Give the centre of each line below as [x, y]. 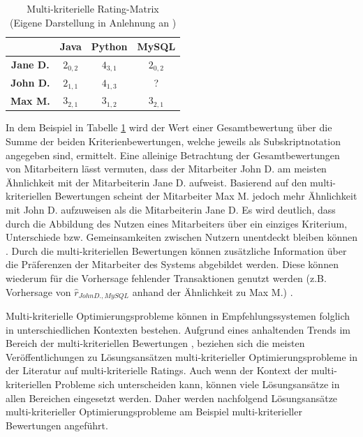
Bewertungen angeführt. [57, 425]
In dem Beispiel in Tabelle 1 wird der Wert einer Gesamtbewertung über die [169, 127]
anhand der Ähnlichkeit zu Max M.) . [213, 291]
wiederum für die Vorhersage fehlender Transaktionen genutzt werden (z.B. [166, 277]
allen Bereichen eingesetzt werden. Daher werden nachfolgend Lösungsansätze [172, 398]
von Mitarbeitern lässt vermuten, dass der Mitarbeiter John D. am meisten [166, 169]
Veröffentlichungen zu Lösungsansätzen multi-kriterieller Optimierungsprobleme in [181, 356]
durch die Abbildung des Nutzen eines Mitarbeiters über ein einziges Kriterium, [177, 223]
